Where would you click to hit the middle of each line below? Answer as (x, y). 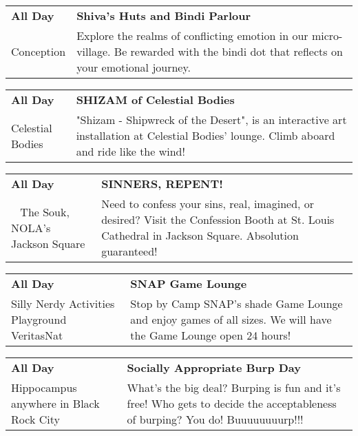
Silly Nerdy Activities (63, 303)
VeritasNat (37, 335)
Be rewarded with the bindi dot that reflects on (228, 51)
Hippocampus (44, 387)
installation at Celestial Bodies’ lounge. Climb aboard (206, 135)
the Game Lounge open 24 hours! (211, 335)
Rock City (35, 419)
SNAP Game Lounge (189, 283)
